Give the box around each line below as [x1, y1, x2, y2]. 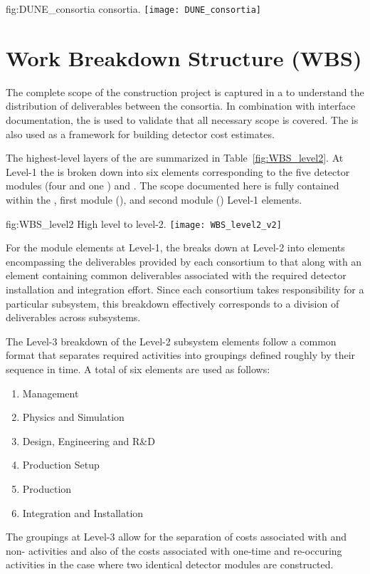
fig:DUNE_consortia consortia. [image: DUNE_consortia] [6, 1, 261, 16]
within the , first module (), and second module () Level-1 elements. [6, 192, 302, 207]
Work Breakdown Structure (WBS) [6, 43, 362, 72]
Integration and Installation [22, 505, 144, 520]
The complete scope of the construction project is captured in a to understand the [6, 84, 364, 99]
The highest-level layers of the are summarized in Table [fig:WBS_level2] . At [6, 150, 344, 165]
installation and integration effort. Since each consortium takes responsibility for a [6, 281, 364, 296]
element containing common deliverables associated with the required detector [6, 268, 347, 283]
